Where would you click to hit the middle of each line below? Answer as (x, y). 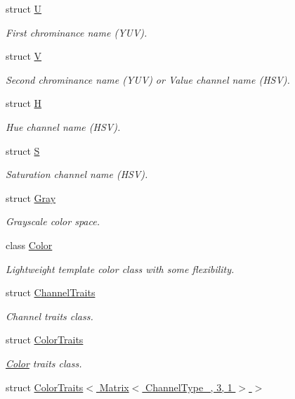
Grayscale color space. (53, 221)
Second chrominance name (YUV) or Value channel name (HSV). (148, 79)
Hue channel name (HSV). (63, 126)
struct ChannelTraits (51, 292)
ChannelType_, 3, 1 (189, 387)
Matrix (114, 387)
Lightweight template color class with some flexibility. (120, 268)
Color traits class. (44, 363)
